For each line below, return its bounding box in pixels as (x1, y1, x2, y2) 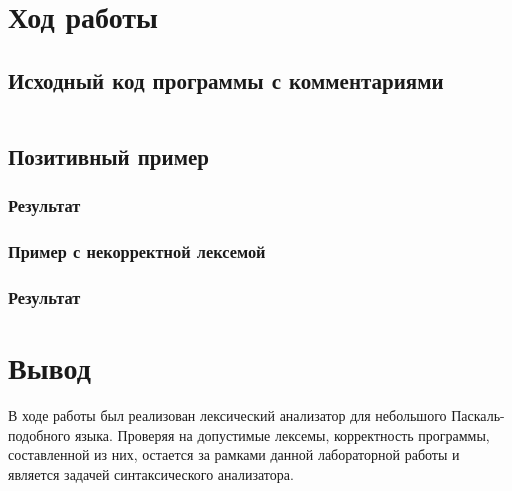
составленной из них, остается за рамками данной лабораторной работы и (8, 444, 460, 465)
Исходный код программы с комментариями (8, 64, 444, 95)
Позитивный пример (8, 140, 209, 171)
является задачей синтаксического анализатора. (8, 463, 294, 484)
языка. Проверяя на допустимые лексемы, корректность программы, (74, 424, 490, 445)
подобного (8, 424, 71, 445)
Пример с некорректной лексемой (8, 239, 266, 264)
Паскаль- (451, 405, 505, 426)
